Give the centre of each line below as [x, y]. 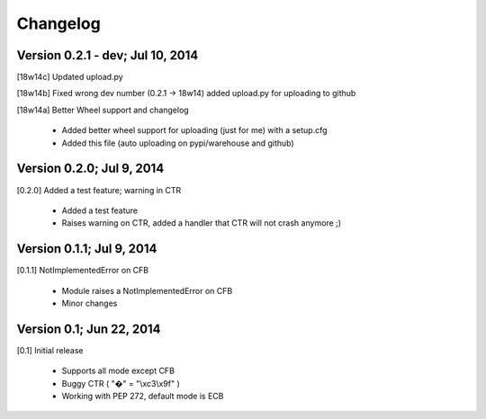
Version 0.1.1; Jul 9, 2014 [87, 249]
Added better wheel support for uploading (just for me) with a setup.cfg [194, 130]
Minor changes [90, 303]
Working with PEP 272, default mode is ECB [143, 397]
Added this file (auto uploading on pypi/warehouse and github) [178, 143]
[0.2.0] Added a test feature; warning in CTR [99, 190]
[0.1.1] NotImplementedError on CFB [83, 271]
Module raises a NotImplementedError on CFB [147, 290]
